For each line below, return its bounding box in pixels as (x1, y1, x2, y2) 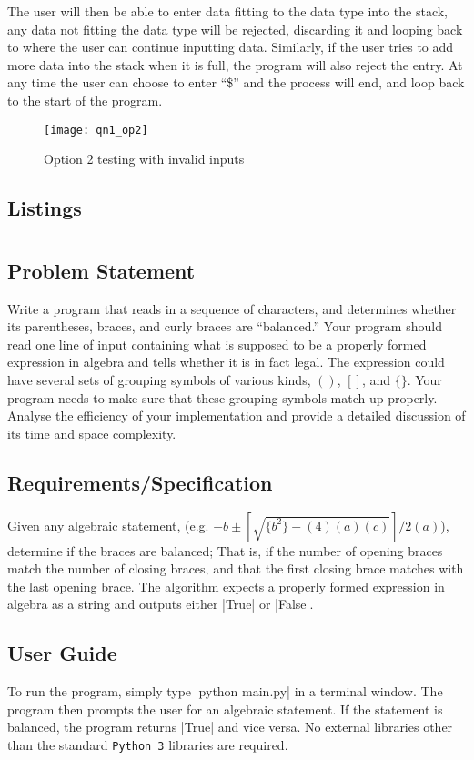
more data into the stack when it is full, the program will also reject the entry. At (7, 55, 463, 74)
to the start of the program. (7, 90, 163, 109)
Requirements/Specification (7, 468, 273, 496)
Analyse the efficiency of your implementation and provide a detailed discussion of (7, 406, 466, 425)
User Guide (7, 639, 117, 667)
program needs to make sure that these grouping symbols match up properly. (7, 388, 438, 407)
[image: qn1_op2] (44, 123, 148, 137)
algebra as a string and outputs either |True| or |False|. (7, 594, 314, 613)
